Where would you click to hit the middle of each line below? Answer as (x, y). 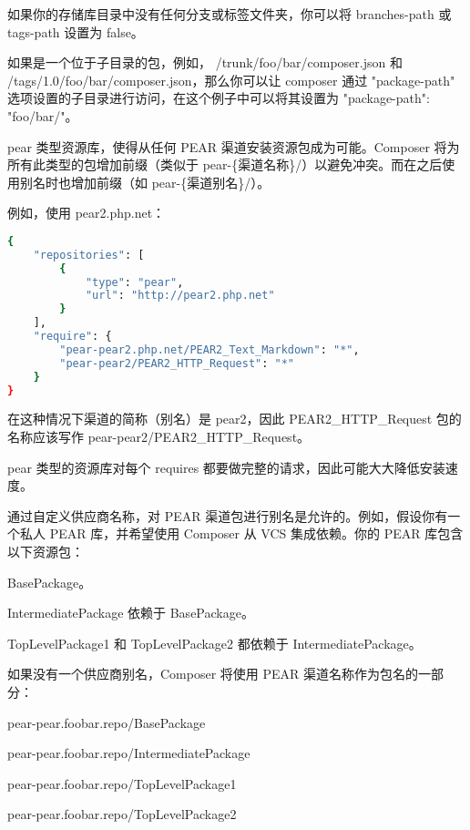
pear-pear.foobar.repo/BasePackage (107, 722)
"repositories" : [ (89, 255)
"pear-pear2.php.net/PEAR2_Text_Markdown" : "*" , (209, 349)
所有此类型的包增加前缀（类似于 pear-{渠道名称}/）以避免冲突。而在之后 (225, 164)
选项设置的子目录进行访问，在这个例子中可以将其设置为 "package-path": (219, 98)
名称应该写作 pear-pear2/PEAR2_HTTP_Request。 (159, 437)
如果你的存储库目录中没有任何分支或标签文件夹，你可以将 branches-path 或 (230, 14)
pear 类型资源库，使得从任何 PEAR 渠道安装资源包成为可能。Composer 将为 (234, 146)
